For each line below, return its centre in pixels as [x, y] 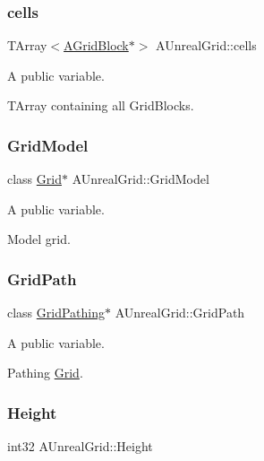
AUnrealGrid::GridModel [141, 179]
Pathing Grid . [45, 373]
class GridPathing [56, 313]
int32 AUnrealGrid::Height [80, 446]
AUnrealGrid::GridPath [180, 313]
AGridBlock [96, 45]
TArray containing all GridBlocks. [101, 105]
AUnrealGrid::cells [206, 45]
